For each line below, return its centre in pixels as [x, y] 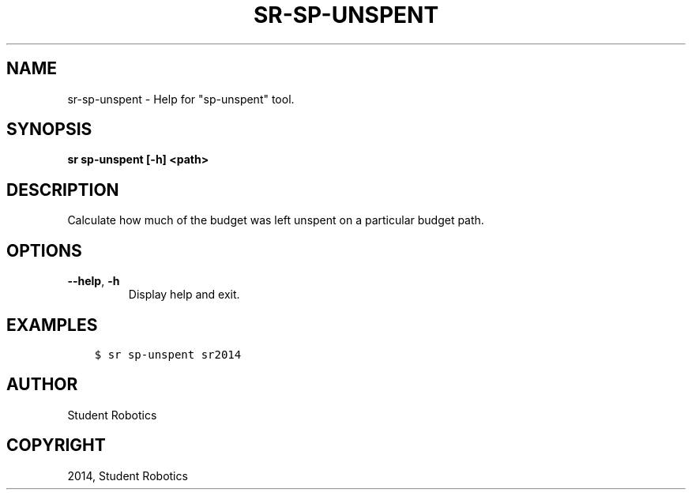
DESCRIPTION [63, 190]
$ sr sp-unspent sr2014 [168, 354]
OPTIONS [44, 250]
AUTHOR [42, 385]
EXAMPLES [52, 325]
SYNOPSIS [49, 130]
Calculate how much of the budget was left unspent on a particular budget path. [276, 220]
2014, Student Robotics [128, 475]
